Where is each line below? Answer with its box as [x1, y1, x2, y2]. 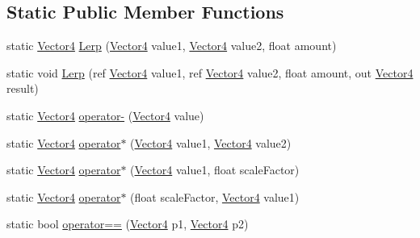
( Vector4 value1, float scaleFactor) [130, 161, 300, 178]
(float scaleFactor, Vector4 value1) [130, 188, 300, 205]
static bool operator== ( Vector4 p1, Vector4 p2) [6, 215, 249, 232]
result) [6, 80, 39, 97]
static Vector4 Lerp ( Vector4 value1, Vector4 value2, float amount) [6, 37, 337, 54]
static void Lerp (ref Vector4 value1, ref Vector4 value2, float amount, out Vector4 [6, 64, 414, 81]
